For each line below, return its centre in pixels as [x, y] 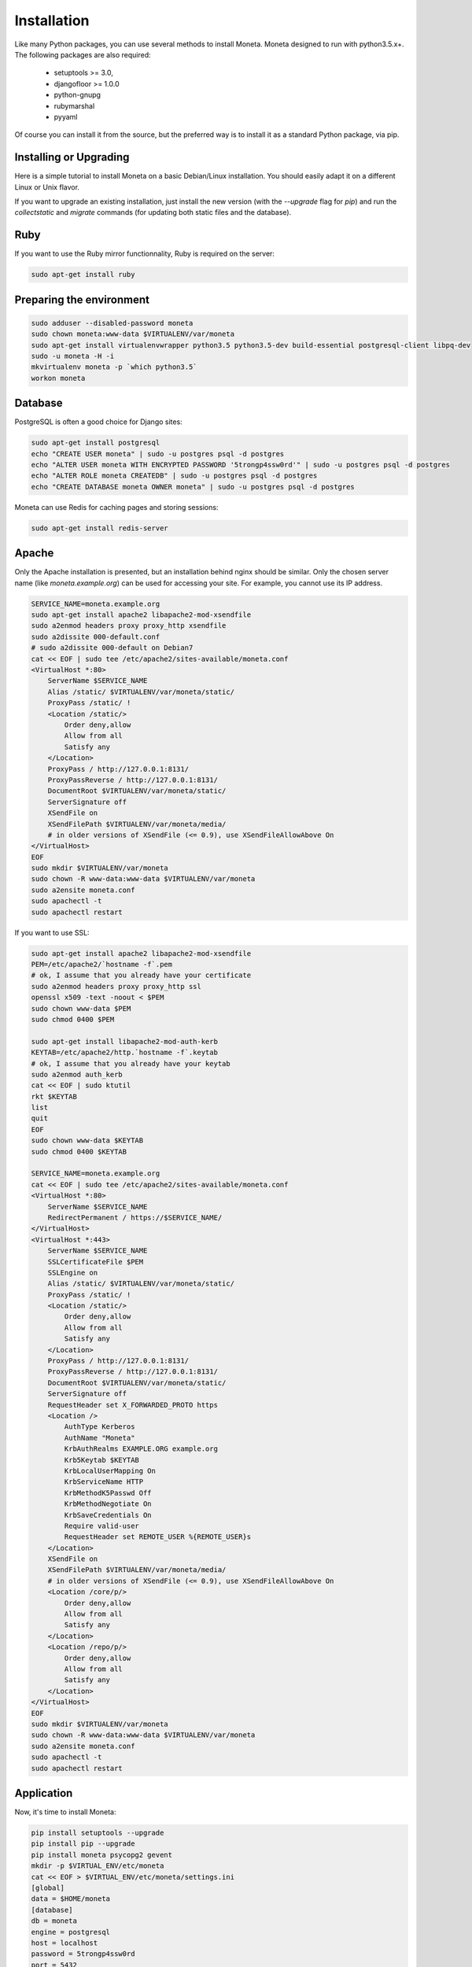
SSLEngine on [73, 1272]
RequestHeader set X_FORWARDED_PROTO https [133, 1405]
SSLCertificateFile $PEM [96, 1262]
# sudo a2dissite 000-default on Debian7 [112, 648]
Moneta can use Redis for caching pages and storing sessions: [116, 507]
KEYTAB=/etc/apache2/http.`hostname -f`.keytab [124, 1053]
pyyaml [66, 116]
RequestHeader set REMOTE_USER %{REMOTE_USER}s [158, 1537]
